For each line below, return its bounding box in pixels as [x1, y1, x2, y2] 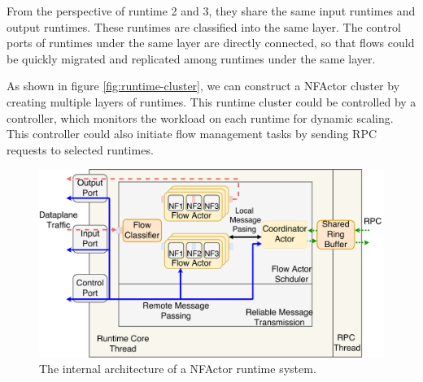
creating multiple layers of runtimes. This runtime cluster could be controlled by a [7, 93, 416, 110]
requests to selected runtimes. [7, 141, 154, 158]
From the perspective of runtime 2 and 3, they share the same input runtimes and [7, 2, 416, 19]
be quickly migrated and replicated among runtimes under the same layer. [7, 50, 376, 67]
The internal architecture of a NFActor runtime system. [39, 360, 316, 377]
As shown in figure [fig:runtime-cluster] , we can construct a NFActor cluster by [7, 77, 400, 94]
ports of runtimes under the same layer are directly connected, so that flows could [7, 34, 415, 51]
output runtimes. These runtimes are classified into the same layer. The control [7, 18, 401, 35]
